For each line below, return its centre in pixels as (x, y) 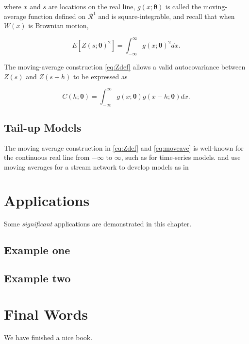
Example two (37, 278)
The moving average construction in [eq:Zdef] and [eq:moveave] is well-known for (124, 147)
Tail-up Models (43, 127)
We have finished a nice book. (48, 337)
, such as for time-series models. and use (181, 157)
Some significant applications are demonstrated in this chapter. (98, 223)
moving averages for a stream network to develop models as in (96, 166)
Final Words (46, 314)
